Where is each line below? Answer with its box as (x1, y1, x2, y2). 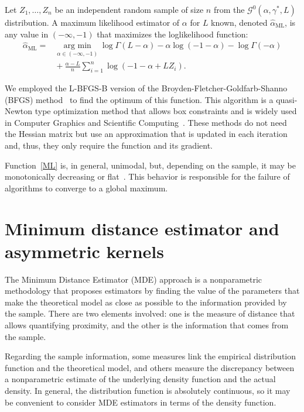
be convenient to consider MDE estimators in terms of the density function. (5, 396, 276, 408)
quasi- (276, 93, 298, 105)
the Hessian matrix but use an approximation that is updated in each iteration (5, 128, 288, 140)
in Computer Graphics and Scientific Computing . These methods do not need (5, 116, 287, 128)
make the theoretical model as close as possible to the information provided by (5, 296, 287, 308)
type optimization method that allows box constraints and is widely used (35, 105, 297, 117)
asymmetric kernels (5, 239, 164, 263)
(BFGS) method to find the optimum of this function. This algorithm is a (5, 93, 274, 105)
